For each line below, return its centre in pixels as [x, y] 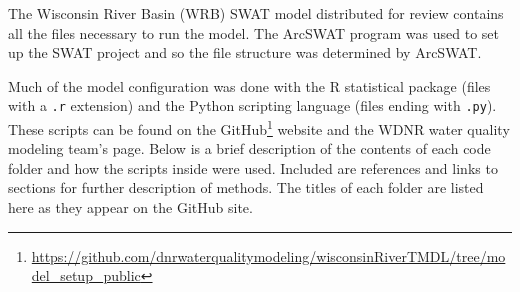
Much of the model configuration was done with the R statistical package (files [249, 85]
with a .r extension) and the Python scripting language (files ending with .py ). [252, 105]
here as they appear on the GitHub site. [130, 207]
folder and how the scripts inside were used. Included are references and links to [253, 167]
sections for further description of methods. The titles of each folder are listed [246, 187]
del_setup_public [86, 275]
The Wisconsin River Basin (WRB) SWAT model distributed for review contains [256, 13]
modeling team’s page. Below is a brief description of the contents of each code [249, 148]
